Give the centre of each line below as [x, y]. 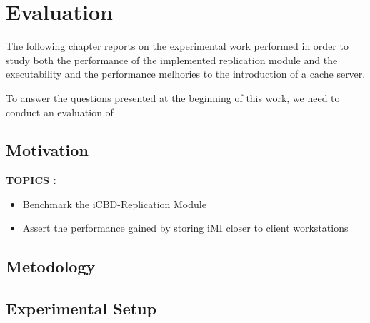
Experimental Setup [81, 308]
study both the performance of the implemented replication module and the [172, 60]
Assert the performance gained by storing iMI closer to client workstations [185, 228]
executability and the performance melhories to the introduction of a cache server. [186, 74]
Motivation [47, 150]
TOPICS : [31, 180]
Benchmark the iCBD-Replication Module [114, 204]
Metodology [51, 266]
